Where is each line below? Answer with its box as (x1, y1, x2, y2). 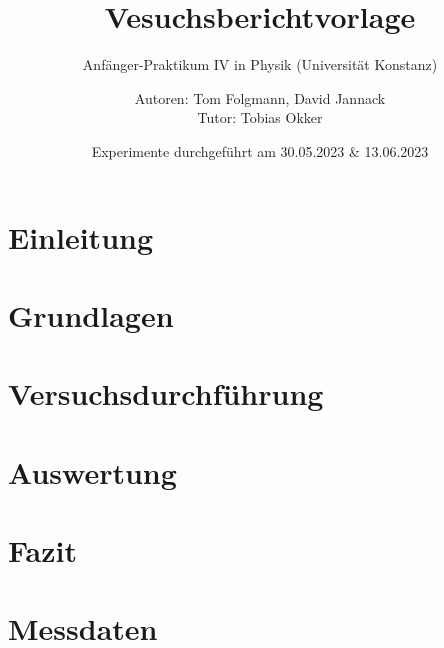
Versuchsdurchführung (8, 373, 324, 414)
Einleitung (8, 216, 154, 257)
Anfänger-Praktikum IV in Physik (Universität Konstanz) (82, 54, 438, 75)
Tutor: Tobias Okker (197, 107, 323, 128)
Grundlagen (8, 294, 174, 335)
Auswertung (8, 451, 177, 492)
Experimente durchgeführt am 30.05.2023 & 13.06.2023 (91, 140, 429, 161)
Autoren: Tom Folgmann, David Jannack (134, 87, 386, 108)
